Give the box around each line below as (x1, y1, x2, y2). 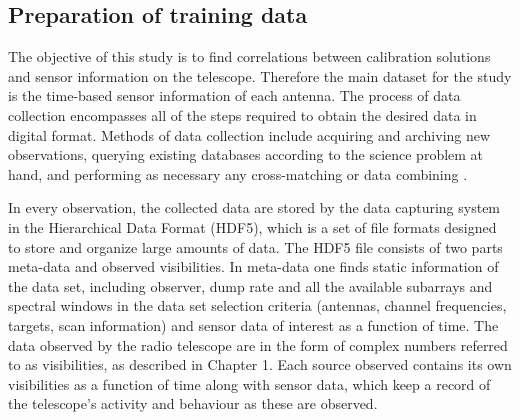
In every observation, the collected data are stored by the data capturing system (8, 197, 501, 218)
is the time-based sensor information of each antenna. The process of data (8, 85, 461, 106)
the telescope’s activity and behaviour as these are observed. (8, 393, 378, 414)
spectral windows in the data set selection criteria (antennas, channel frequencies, (8, 295, 507, 316)
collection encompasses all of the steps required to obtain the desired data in (8, 104, 477, 125)
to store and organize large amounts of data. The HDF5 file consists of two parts (8, 236, 503, 257)
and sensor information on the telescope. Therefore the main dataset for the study (8, 65, 512, 86)
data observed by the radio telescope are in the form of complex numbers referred (8, 334, 508, 355)
